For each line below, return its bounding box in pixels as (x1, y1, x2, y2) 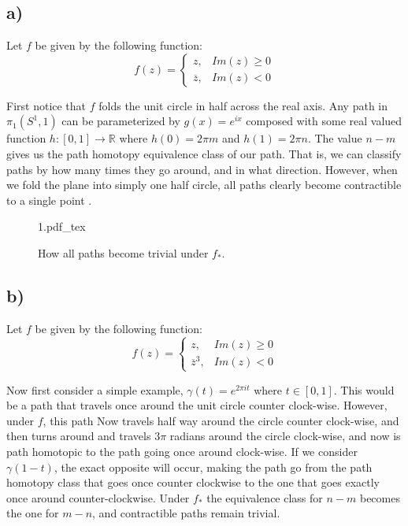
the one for (6, 505, 59, 521)
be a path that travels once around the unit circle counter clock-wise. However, (6, 397, 388, 413)
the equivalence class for (206, 489, 323, 506)
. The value (307, 130, 362, 146)
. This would (333, 381, 395, 398)
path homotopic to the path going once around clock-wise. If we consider (6, 443, 358, 459)
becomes (359, 489, 400, 506)
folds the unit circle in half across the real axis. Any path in (98, 97, 388, 113)
